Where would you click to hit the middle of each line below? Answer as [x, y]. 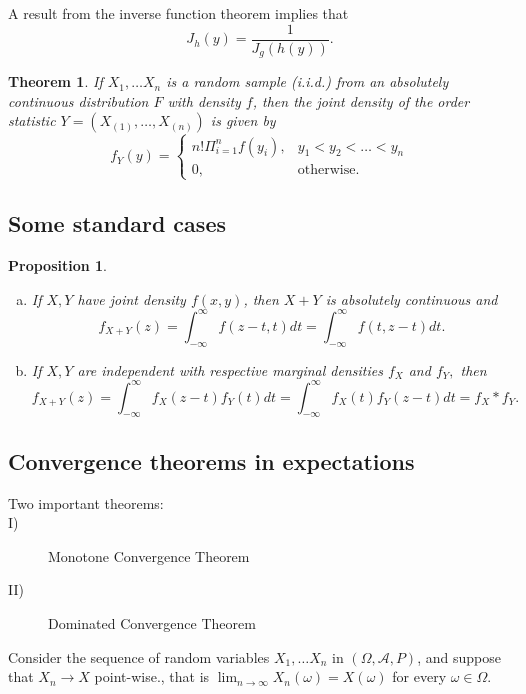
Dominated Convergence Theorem [152, 623]
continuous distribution [78, 100]
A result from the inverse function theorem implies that [178, 13]
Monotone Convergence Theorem [149, 555]
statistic [32, 120]
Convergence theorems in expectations [211, 460]
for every [419, 676]
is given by [243, 120]
